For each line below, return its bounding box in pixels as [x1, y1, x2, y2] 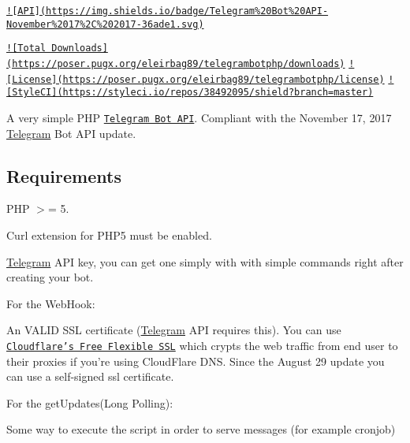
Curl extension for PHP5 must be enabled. [6, 226, 212, 243]
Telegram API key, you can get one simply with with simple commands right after [6, 253, 404, 270]
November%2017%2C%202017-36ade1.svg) [6, 18, 204, 30]
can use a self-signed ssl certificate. [6, 368, 174, 385]
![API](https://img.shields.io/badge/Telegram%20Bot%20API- [6, 6, 329, 17]
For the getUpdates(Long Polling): [6, 394, 173, 411]
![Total [6, 43, 47, 54]
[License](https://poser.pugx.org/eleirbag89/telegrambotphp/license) [6, 73, 385, 85]
